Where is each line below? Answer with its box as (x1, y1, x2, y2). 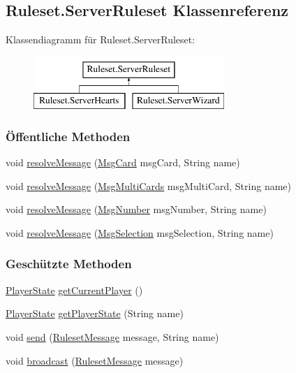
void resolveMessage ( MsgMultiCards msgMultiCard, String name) (6, 178, 291, 193)
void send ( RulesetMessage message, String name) (6, 329, 219, 344)
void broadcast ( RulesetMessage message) (6, 353, 184, 367)
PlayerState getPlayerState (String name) (6, 306, 184, 321)
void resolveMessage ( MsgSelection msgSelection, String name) (6, 225, 274, 240)
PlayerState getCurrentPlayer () (6, 282, 143, 297)
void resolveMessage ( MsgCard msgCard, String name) (6, 155, 240, 170)
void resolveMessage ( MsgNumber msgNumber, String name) (6, 202, 267, 217)
